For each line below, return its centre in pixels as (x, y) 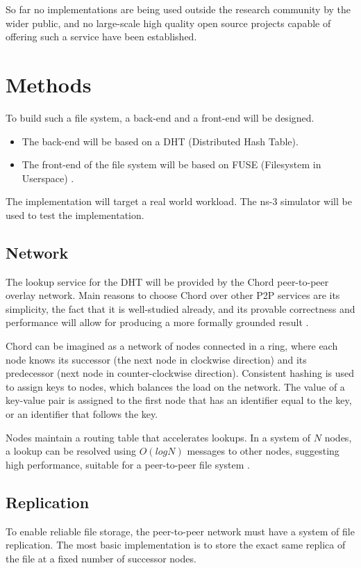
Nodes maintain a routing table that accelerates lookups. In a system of (158, 437)
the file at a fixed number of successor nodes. (101, 558)
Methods (49, 84)
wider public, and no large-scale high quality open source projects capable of (168, 23)
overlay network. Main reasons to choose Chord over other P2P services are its (173, 295)
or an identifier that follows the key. (82, 414)
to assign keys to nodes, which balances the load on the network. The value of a (175, 386)
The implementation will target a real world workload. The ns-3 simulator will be (179, 201)
